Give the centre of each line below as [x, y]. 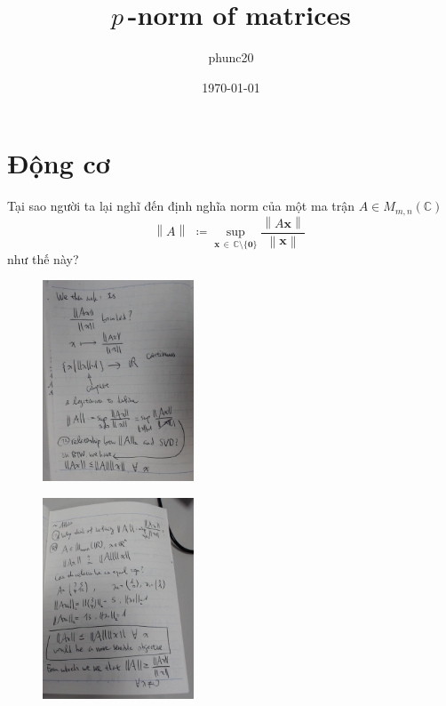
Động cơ [59, 163]
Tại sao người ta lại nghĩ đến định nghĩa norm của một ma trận [181, 206]
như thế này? [43, 258]
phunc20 [231, 57]
